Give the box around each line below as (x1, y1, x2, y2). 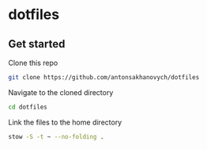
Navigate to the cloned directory (8, 87, 114, 97)
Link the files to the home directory (8, 117, 122, 127)
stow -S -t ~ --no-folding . (8, 132, 104, 140)
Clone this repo (8, 58, 58, 67)
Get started (8, 37, 66, 51)
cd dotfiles (8, 103, 47, 111)
